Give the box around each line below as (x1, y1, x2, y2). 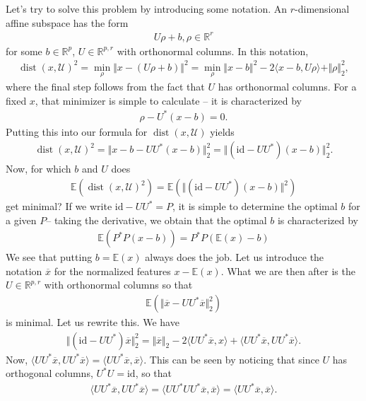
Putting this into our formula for (6, 124, 148, 139)
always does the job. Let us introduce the (145, 250, 324, 265)
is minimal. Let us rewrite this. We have (6, 315, 179, 330)
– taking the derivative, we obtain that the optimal (46, 212, 267, 227)
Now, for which (6, 161, 71, 176)
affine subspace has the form (6, 15, 129, 30)
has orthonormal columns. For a (218, 79, 357, 94)
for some (6, 43, 42, 58)
